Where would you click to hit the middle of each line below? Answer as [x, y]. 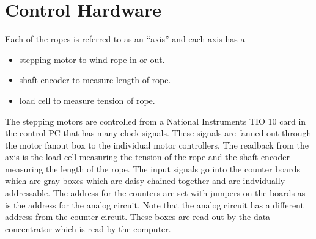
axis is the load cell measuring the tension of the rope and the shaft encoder [147, 157]
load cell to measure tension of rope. [87, 100]
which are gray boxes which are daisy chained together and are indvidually [145, 181]
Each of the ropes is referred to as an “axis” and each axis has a [125, 39]
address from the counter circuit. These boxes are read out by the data [138, 217]
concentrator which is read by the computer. [88, 228]
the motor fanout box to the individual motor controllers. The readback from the [157, 145]
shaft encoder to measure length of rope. [95, 80]
